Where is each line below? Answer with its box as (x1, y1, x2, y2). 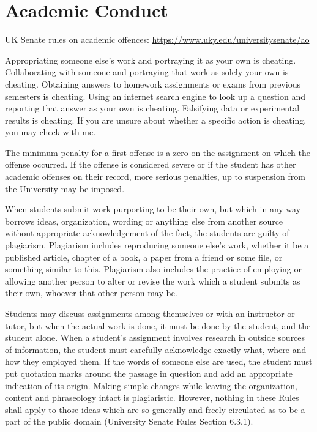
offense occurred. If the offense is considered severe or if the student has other (5, 158, 296, 171)
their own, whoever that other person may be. (5, 286, 177, 299)
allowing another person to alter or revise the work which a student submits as (5, 274, 300, 287)
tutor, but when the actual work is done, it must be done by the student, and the (5, 319, 311, 332)
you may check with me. (5, 125, 96, 138)
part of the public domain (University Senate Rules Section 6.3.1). (5, 415, 253, 428)
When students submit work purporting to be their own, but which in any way (5, 203, 301, 215)
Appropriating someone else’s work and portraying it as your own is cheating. (5, 53, 296, 66)
